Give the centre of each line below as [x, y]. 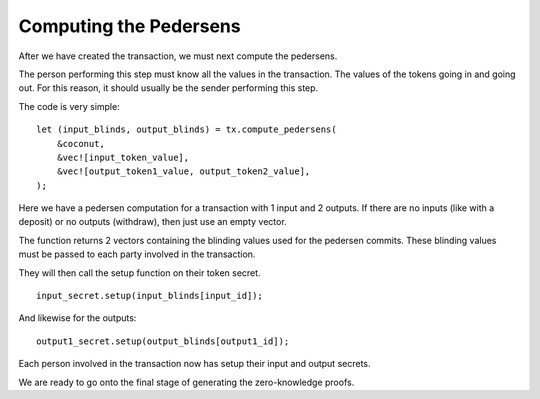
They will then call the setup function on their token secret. [139, 272]
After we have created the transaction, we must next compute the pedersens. [178, 56]
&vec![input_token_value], [123, 157]
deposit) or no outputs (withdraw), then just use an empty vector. [152, 222]
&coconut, [80, 143]
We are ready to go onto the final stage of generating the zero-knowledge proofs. [186, 382]
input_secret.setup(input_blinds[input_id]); [150, 296]
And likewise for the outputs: [77, 318]
